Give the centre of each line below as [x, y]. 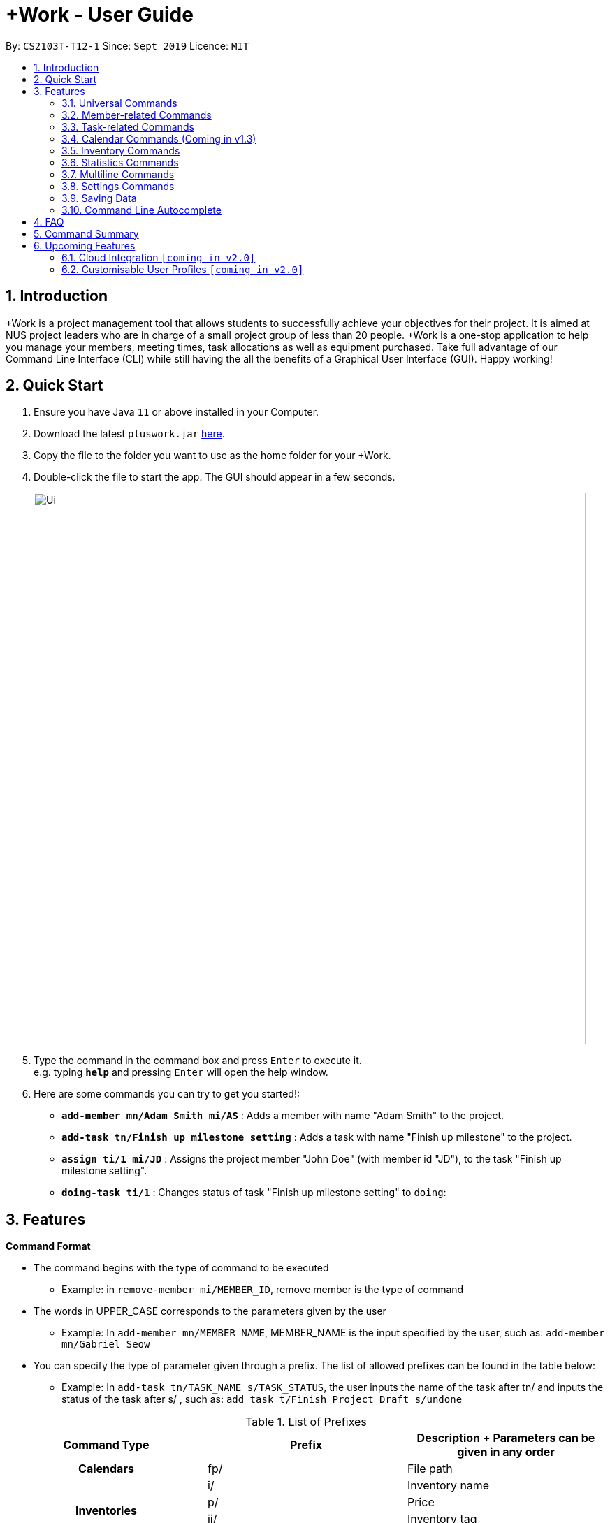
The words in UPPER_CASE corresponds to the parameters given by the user [210, 1311]
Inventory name [448, 1486]
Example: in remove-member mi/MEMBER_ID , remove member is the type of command [263, 1290]
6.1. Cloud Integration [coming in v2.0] [159, 257]
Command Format [48, 1246]
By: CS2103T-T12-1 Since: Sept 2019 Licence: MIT [128, 45]
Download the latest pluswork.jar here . [129, 434]
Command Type [106, 1445]
